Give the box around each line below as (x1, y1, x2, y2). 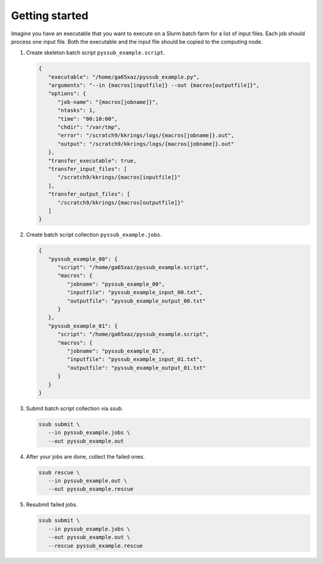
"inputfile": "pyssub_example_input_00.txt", (66, 289, 203, 296)
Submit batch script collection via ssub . (26, 404, 124, 412)
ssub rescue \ (38, 469, 80, 475)
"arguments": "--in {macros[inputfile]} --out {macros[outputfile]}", (48, 82, 260, 89)
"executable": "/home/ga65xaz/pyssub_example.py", (48, 74, 200, 80)
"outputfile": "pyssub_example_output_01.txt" (66, 364, 206, 371)
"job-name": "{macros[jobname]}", (57, 99, 159, 105)
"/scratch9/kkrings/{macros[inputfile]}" (57, 174, 181, 181)
